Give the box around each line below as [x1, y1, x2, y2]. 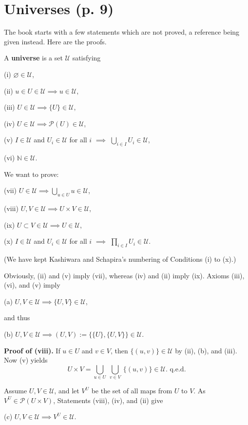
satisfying [72, 53, 101, 63]
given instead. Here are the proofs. [4, 36, 107, 46]
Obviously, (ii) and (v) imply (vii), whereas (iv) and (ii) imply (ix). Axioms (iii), [4, 270, 245, 280]
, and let [54, 386, 79, 396]
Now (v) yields [4, 355, 48, 365]
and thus [4, 312, 30, 323]
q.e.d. [170, 366, 186, 373]
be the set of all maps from [91, 386, 172, 396]
